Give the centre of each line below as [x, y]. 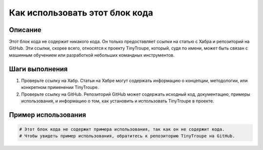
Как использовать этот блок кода [81, 13]
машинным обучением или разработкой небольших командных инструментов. [92, 55]
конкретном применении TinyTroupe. [60, 87]
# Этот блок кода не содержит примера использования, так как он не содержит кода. [122, 129]
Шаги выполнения [38, 69]
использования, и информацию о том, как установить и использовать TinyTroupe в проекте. [118, 101]
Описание [25, 30]
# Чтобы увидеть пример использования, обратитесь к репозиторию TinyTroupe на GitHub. [127, 136]
